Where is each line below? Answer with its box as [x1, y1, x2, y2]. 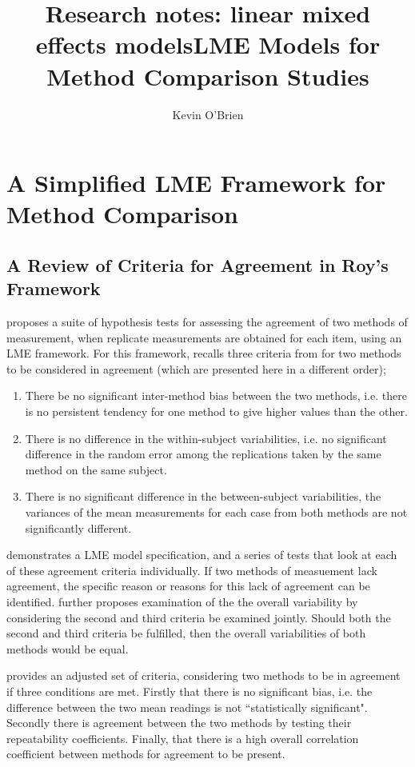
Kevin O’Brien [172, 106, 244, 122]
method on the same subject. [25, 461, 167, 477]
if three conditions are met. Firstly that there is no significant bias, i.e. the [6, 682, 373, 699]
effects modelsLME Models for [35, 28, 381, 61]
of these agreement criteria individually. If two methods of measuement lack [6, 561, 377, 578]
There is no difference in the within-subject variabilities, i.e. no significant [25, 429, 387, 446]
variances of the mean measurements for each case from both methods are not [25, 504, 408, 520]
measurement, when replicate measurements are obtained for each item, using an [6, 329, 402, 346]
